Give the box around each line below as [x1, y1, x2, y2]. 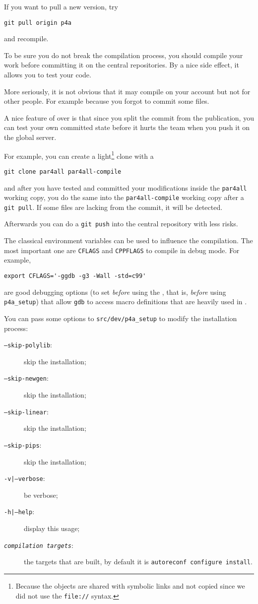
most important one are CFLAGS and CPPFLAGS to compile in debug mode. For [4, 245, 240, 255]
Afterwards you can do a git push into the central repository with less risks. [4, 218, 238, 229]
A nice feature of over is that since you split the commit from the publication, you [4, 112, 254, 123]
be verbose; [24, 489, 58, 500]
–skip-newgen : [4, 373, 49, 383]
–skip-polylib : [4, 339, 52, 350]
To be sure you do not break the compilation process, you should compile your [4, 50, 243, 60]
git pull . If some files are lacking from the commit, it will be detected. [4, 201, 223, 212]
